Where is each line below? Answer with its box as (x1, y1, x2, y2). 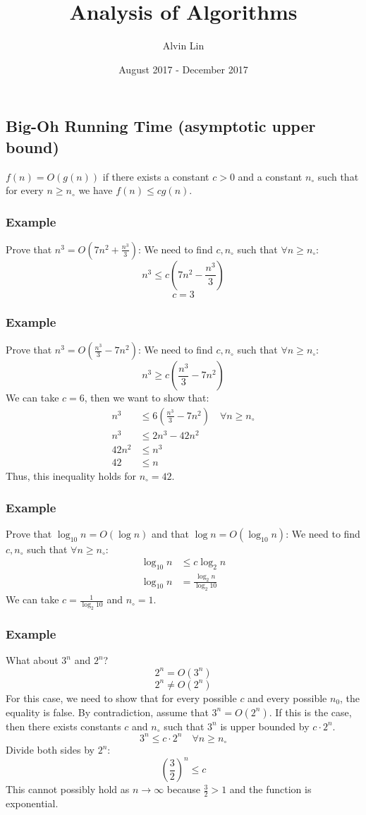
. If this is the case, (269, 704, 352, 719)
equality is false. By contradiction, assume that (6, 704, 209, 719)
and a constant (238, 169, 303, 183)
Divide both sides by (6, 742, 94, 757)
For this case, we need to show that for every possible (6, 690, 237, 705)
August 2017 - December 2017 (118, 61, 248, 76)
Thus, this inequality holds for (6, 469, 137, 483)
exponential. (6, 795, 59, 810)
